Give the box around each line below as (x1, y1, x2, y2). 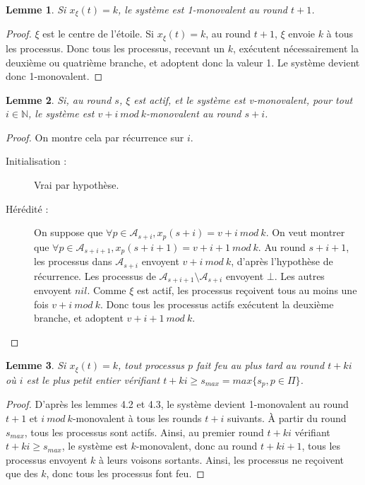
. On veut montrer (265, 225, 345, 240)
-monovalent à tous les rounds (72, 410, 202, 425)
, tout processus (118, 358, 184, 373)
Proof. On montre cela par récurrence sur (6, 129, 184, 144)
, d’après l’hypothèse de (231, 254, 333, 269)
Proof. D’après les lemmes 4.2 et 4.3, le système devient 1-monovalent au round (6, 397, 349, 411)
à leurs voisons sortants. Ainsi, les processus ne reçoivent (98, 452, 344, 467)
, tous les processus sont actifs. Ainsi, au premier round (24, 424, 264, 439)
